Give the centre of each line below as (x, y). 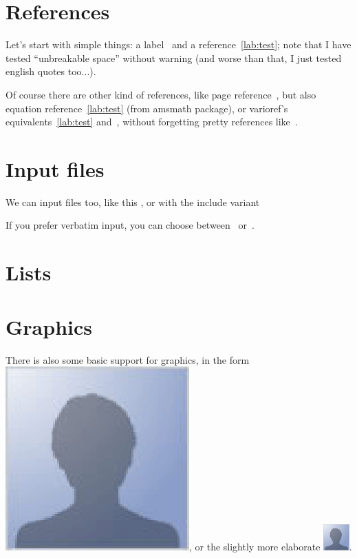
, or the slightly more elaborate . (271, 547)
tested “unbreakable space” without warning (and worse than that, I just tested (174, 58)
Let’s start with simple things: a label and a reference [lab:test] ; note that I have (178, 44)
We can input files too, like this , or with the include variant (133, 201)
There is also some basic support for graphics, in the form (128, 359)
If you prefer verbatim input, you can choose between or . (130, 225)
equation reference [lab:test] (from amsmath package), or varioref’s (147, 108)
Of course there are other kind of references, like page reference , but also (161, 94)
